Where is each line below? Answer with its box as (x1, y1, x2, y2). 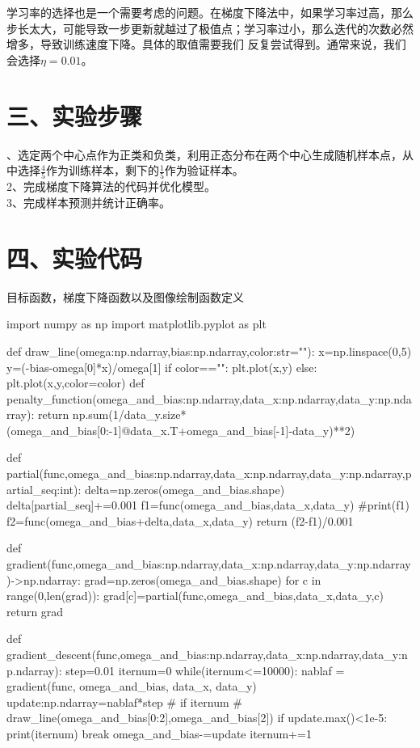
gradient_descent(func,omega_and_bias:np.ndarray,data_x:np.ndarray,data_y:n (6, 646, 408, 662)
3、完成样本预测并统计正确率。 (6, 194, 170, 210)
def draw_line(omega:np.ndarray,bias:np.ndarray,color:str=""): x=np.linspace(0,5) (6, 342, 412, 359)
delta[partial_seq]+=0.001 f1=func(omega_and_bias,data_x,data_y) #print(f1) (6, 497, 409, 513)
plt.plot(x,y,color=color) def (6, 374, 145, 391)
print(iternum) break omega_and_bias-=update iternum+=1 (6, 725, 312, 742)
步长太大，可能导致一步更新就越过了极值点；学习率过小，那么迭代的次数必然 (6, 19, 414, 36)
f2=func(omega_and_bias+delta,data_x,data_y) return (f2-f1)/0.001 (6, 512, 354, 529)
